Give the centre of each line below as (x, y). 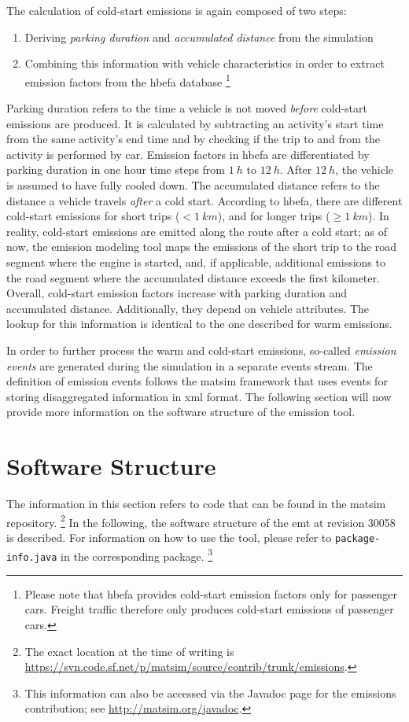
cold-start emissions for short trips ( (93, 216)
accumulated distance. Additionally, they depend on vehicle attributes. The (188, 308)
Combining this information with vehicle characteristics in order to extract (204, 63)
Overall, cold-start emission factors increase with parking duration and (177, 293)
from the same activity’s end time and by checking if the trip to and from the (193, 139)
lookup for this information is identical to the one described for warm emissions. (199, 324)
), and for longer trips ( (274, 216)
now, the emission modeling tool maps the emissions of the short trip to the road (202, 247)
